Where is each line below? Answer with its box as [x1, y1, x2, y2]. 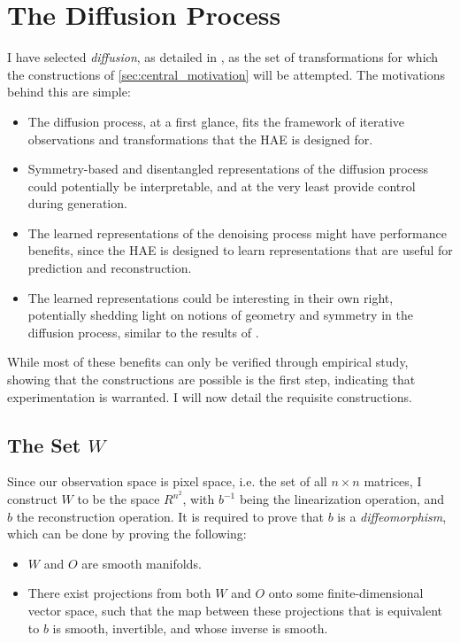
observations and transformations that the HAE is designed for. [27, 129, 373, 148]
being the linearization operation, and [239, 490, 445, 508]
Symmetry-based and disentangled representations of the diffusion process [27, 159, 428, 178]
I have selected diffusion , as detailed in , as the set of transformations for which [7, 48, 439, 66]
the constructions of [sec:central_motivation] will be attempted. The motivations [7, 65, 446, 83]
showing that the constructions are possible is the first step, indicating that [7, 370, 416, 389]
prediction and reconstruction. [27, 259, 192, 277]
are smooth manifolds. [81, 554, 202, 572]
